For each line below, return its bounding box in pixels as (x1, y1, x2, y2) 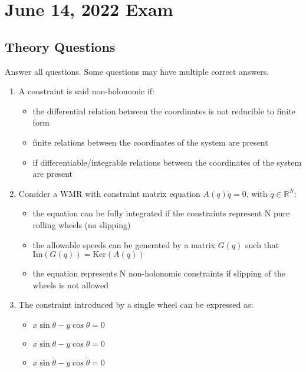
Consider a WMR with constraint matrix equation (18, 187, 200, 199)
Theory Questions (5, 37, 116, 55)
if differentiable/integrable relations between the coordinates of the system (32, 156, 302, 168)
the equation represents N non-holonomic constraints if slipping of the (32, 267, 285, 279)
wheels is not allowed (32, 278, 109, 291)
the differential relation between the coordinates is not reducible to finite (32, 104, 295, 117)
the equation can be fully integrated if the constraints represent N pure (32, 207, 290, 219)
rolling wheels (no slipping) (32, 218, 131, 231)
